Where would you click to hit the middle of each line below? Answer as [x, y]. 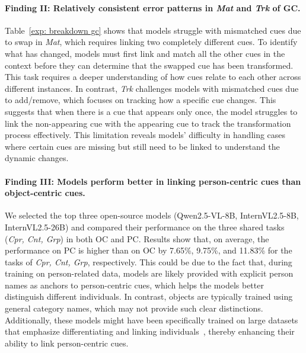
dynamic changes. [37, 158]
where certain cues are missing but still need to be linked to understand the [142, 146]
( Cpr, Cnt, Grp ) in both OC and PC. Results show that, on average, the [137, 238]
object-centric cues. [45, 193]
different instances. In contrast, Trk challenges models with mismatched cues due [152, 88]
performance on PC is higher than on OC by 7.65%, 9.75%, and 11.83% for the [149, 250]
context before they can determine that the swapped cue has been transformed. [149, 65]
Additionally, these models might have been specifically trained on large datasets [152, 320]
